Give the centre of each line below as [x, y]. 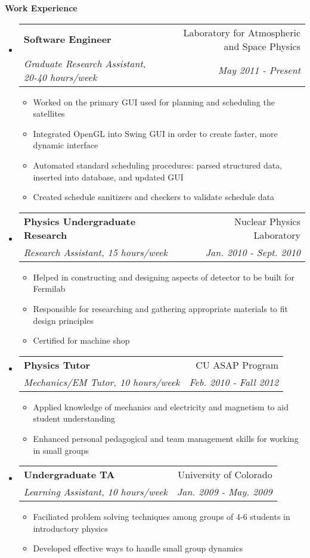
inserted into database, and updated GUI [108, 177]
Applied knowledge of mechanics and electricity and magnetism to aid [161, 406]
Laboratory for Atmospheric [242, 32]
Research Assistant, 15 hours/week [95, 252]
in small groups [61, 450]
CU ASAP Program [237, 364]
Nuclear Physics [267, 221]
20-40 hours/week [60, 77]
